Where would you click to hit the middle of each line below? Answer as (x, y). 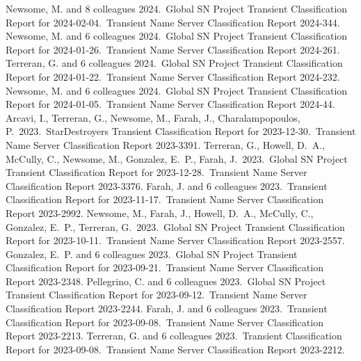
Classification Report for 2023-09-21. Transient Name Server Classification (165, 267)
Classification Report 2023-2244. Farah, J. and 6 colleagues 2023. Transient (167, 308)
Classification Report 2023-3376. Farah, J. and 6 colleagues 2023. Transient (167, 185)
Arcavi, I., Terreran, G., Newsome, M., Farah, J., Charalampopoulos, (153, 117)
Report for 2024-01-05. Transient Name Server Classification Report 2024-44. (170, 104)
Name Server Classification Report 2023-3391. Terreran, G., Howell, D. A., (165, 144)
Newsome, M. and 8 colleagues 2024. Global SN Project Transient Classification (177, 8)
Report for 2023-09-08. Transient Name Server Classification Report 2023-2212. (175, 349)
